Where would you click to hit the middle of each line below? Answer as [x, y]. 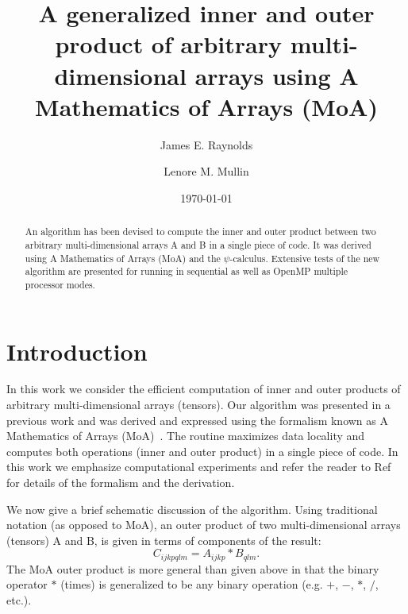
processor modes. [60, 284]
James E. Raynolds [206, 144]
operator [27, 584]
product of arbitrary [168, 44]
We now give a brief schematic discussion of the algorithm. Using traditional [192, 509]
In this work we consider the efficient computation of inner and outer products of [204, 389]
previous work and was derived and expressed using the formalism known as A [197, 420]
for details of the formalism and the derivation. [121, 483]
